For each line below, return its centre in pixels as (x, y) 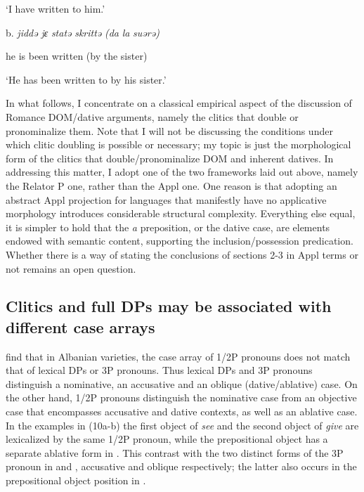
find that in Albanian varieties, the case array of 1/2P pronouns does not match (178, 356)
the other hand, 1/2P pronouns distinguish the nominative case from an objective (181, 397)
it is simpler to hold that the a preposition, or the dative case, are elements (168, 227)
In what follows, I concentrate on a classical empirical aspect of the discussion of (179, 103)
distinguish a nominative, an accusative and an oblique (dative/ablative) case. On (182, 383)
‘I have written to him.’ (56, 8)
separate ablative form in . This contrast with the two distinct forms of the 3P (175, 452)
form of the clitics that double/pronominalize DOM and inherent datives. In (170, 158)
